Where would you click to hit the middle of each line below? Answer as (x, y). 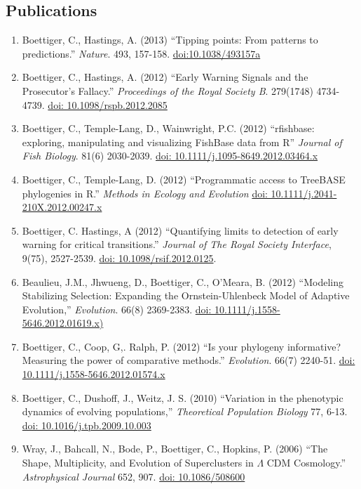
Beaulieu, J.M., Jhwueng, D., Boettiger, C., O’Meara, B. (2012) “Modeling (183, 281)
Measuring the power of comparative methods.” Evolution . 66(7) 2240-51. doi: (189, 360)
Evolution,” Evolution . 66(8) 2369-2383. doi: (117, 309)
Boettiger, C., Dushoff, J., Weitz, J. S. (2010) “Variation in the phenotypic (183, 397)
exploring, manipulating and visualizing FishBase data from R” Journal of (182, 142)
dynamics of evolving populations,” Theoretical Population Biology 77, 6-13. (185, 411)
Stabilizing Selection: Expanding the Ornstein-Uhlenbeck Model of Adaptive (186, 295)
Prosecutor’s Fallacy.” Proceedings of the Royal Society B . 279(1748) (168, 90)
